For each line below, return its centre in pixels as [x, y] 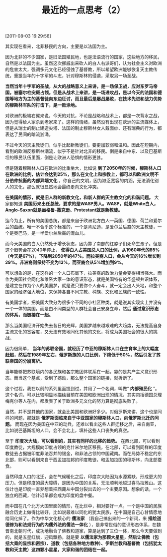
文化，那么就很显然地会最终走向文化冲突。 [57, 187]
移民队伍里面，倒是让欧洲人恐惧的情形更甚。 [59, 157]
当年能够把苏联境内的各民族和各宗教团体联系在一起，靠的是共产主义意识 [79, 372]
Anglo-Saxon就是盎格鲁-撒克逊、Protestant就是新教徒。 [64, 210]
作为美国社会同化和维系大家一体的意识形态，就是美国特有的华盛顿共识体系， [83, 279]
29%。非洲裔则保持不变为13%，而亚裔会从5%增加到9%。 [65, 262]
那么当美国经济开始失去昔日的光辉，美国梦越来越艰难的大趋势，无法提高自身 [83, 326]
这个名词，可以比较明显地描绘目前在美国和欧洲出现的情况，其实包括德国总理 [83, 395]
